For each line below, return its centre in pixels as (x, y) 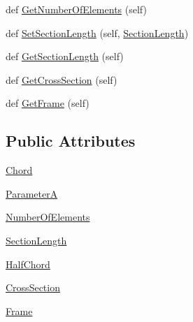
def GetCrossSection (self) (62, 79)
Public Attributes (71, 141)
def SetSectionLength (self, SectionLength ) (97, 32)
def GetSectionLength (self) (65, 56)
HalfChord (28, 264)
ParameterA (32, 193)
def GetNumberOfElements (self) (76, 9)
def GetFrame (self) (48, 103)
